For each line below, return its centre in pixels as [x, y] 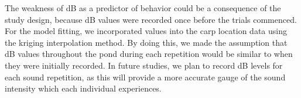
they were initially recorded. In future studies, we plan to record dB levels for [144, 65]
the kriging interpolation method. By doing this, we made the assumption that [146, 42]
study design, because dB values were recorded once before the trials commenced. [151, 19]
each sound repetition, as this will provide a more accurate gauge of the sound [145, 77]
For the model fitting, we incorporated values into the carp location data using [146, 31]
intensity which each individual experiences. [83, 88]
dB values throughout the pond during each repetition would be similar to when [149, 54]
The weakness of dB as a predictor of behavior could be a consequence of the [143, 8]
